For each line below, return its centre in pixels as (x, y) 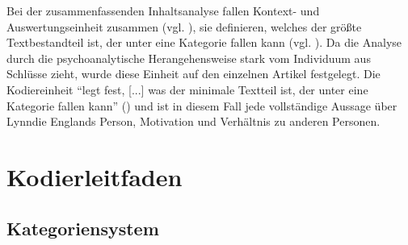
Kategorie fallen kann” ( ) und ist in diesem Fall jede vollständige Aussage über (202, 105)
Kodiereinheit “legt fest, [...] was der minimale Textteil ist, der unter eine (187, 89)
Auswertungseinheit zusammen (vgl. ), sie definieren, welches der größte (184, 26)
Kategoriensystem (83, 228)
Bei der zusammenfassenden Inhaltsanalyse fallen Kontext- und (163, 10)
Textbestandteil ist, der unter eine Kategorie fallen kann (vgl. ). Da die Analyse (204, 42)
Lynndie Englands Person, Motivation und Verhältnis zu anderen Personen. (193, 121)
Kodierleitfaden (95, 176)
